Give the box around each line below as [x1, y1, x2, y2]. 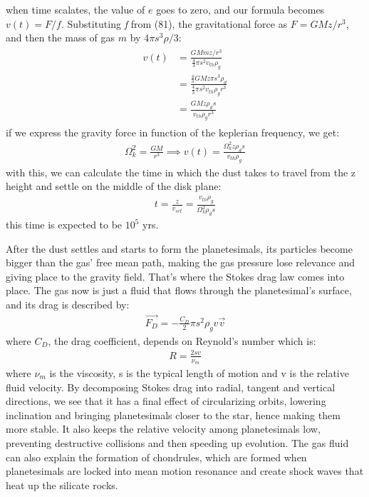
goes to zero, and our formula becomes [156, 2, 325, 16]
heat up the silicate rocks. [6, 477, 118, 492]
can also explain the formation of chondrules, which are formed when [6, 449, 307, 464]
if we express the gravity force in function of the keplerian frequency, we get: [6, 124, 340, 139]
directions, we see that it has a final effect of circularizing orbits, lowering [6, 393, 326, 408]
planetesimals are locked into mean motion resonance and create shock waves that [6, 463, 364, 478]
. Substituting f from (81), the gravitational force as [61, 16, 288, 31]
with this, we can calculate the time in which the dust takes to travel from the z [6, 164, 356, 179]
